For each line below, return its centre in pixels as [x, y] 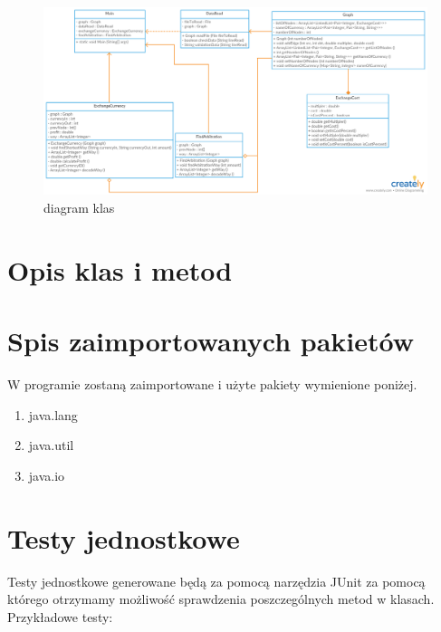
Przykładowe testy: [60, 616]
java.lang [53, 414]
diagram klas [79, 208]
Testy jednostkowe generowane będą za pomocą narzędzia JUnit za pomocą [216, 581]
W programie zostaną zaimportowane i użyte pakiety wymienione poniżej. [212, 384]
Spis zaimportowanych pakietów [211, 341]
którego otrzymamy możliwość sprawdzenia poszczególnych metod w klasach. [221, 599]
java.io [47, 475]
